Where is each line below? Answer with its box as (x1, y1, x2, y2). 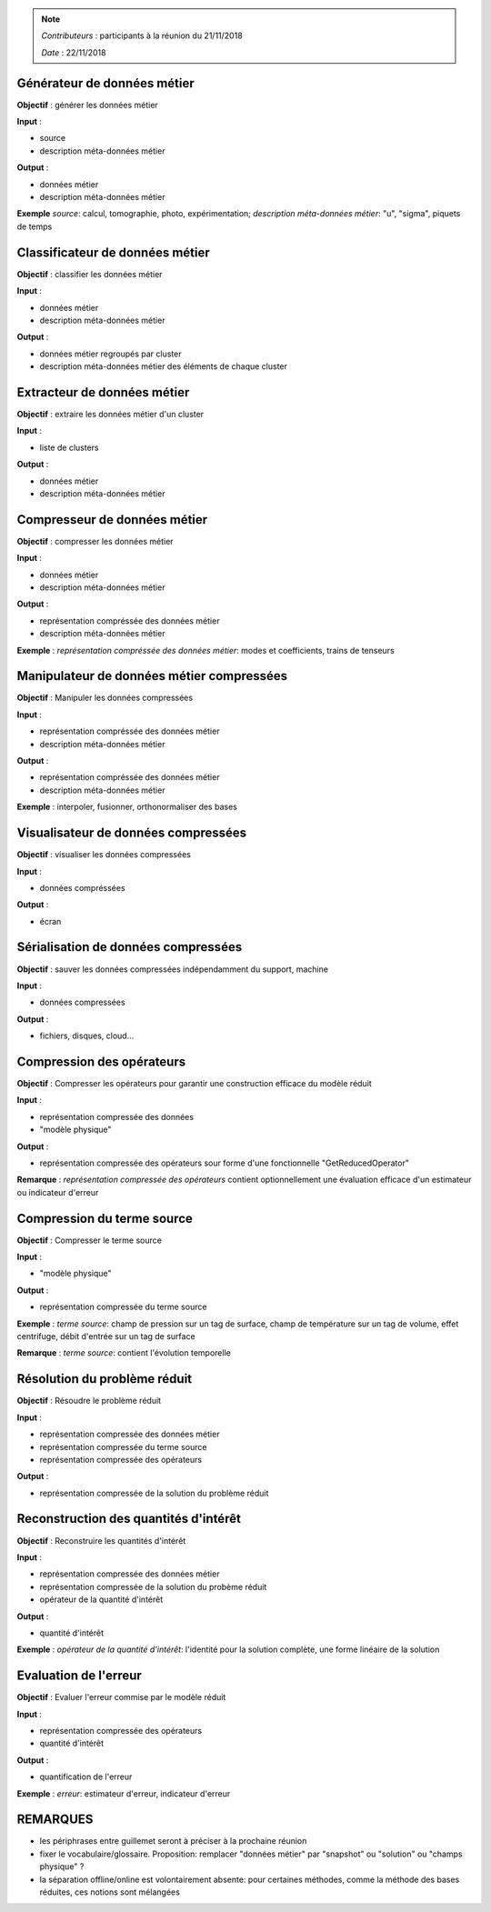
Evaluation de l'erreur (16, 1668, 143, 1684)
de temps (16, 221, 53, 232)
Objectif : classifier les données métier (16, 268, 163, 279)
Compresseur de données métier (16, 512, 208, 527)
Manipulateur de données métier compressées (16, 668, 288, 684)
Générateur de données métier (16, 75, 195, 91)
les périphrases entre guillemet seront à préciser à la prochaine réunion (39, 1836, 307, 1847)
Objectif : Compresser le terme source (16, 1235, 163, 1246)
